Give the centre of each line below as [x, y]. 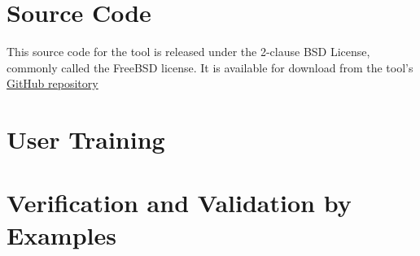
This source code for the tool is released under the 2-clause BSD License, [188, 52]
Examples [61, 234]
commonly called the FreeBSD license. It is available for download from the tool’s [210, 67]
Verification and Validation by [179, 203]
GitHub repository [52, 83]
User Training [86, 139]
